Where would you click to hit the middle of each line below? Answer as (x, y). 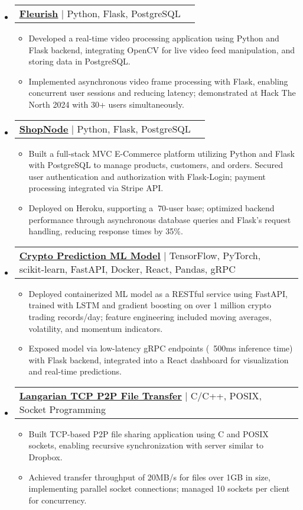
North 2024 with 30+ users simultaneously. (106, 104)
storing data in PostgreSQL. (79, 61)
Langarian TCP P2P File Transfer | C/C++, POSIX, (141, 395)
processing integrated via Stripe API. (96, 188)
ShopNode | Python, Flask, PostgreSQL (105, 128)
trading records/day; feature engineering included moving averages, (150, 316)
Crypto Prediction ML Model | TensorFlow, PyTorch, (140, 255)
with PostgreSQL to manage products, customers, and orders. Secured (156, 165)
